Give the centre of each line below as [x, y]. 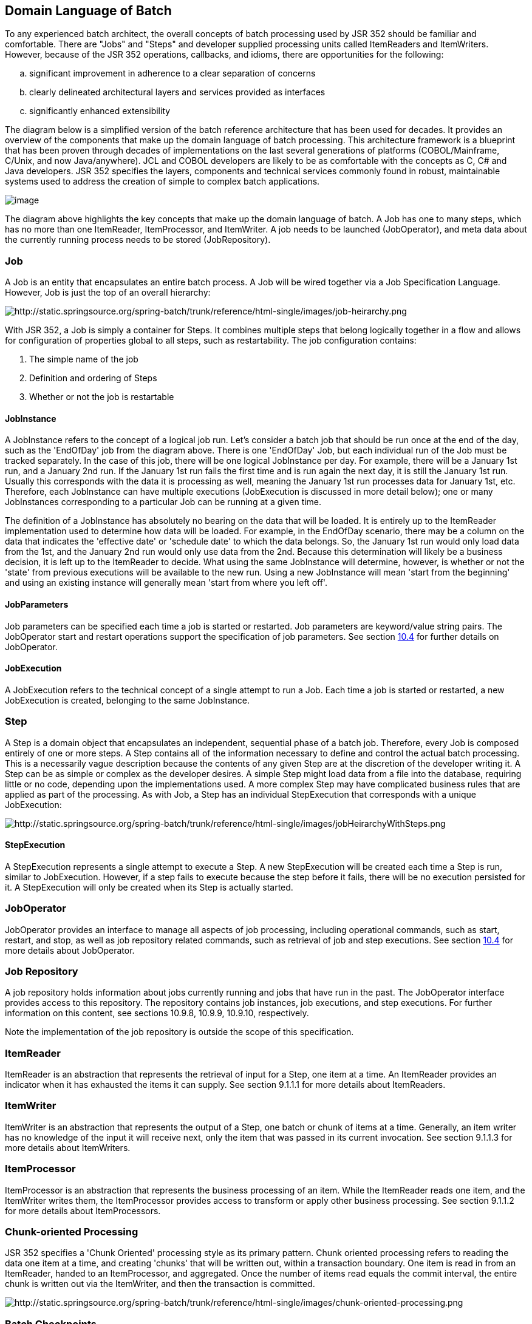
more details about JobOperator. [70, 950]
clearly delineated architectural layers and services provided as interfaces [177, 92]
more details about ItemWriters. [68, 1147]
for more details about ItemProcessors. [83, 1210]
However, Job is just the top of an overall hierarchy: [108, 293]
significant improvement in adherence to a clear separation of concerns [172, 73]
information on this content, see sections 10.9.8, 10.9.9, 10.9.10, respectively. [157, 1013]
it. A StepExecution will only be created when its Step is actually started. [149, 887]
